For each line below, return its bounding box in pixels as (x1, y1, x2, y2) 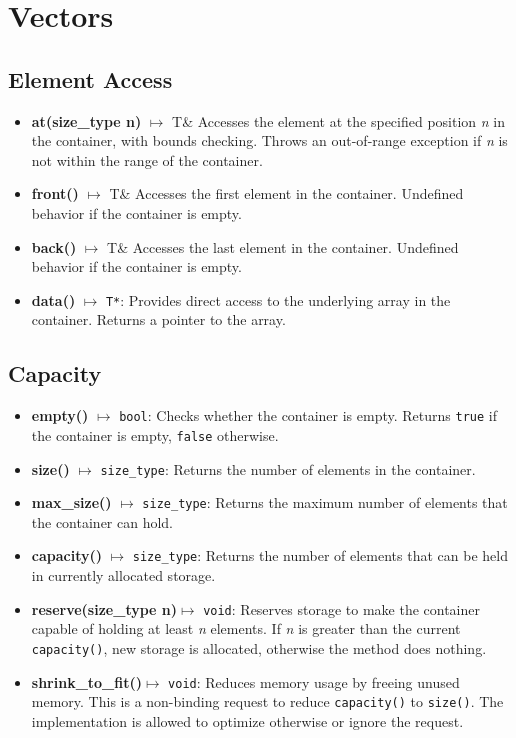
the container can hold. (31, 511, 174, 532)
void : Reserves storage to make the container (203, 598, 480, 619)
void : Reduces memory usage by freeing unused (168, 671, 460, 692)
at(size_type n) (31, 110, 142, 131)
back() (31, 236, 77, 257)
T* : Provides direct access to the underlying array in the (105, 289, 451, 310)
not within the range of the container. (31, 149, 263, 170)
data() (31, 289, 76, 310)
